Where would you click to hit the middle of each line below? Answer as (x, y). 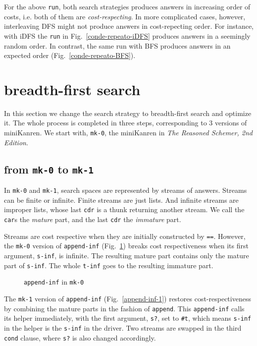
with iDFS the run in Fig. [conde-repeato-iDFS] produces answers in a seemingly (127, 35)
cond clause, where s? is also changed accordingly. (80, 337)
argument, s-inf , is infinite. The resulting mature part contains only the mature (127, 255)
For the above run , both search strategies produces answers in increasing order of (127, 6)
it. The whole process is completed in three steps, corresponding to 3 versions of (126, 123)
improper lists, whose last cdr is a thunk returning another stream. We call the (124, 209)
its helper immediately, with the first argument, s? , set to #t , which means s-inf (128, 318)
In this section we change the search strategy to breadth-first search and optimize (128, 113)
